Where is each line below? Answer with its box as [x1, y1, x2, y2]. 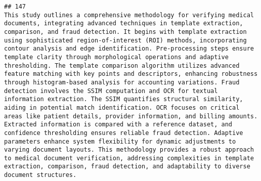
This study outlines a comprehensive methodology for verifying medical [4, 11, 254, 19]
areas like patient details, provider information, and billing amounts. [4, 112, 258, 120]
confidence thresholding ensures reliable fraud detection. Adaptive [4, 129, 243, 137]
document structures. [4, 171, 77, 179]
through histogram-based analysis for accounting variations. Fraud [4, 78, 240, 86]
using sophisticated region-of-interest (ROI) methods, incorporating [4, 36, 247, 44]
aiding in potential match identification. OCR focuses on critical [4, 104, 240, 111]
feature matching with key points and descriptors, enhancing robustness [4, 70, 258, 78]
